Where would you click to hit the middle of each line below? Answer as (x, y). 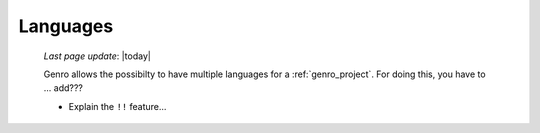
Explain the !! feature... (117, 106)
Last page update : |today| (97, 56)
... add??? (63, 88)
